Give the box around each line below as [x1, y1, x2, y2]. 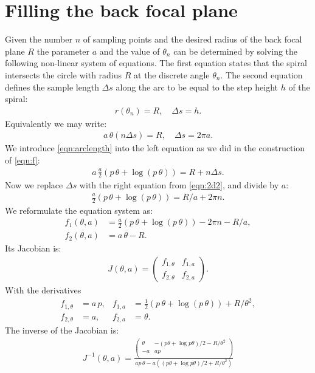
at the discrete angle [134, 68, 210, 81]
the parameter [36, 44, 90, 57]
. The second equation [220, 68, 303, 81]
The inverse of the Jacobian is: [5, 324, 119, 337]
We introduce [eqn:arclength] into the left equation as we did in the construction [5, 142, 305, 154]
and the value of [99, 44, 160, 57]
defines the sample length [5, 80, 99, 93]
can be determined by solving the [173, 44, 298, 57]
